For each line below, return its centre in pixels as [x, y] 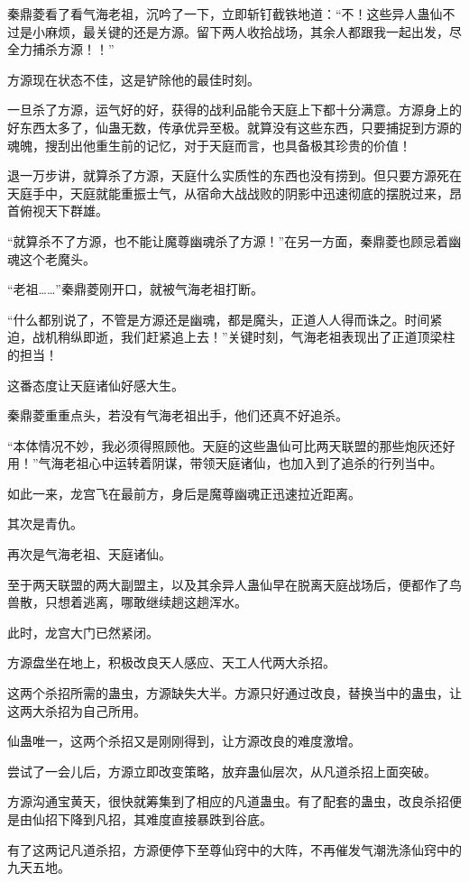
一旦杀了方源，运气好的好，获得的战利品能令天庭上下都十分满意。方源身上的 [234, 110]
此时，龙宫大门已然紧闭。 [83, 632]
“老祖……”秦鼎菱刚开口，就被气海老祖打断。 [135, 289]
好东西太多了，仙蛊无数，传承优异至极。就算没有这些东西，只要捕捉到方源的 [234, 127]
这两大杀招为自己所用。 [77, 710]
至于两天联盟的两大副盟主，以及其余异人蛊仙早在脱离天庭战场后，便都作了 [228, 584]
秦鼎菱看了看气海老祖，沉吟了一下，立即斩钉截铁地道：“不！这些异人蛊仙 [225, 14]
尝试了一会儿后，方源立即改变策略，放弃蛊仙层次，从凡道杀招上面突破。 [222, 771]
